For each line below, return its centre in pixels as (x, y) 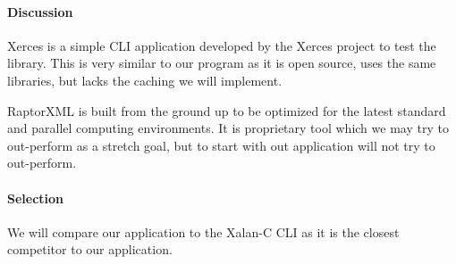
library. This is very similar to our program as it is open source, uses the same (222, 63)
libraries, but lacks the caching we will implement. (145, 80)
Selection (36, 198)
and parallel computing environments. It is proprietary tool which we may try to (228, 128)
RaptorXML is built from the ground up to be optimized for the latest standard (227, 110)
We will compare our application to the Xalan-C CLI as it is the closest (203, 231)
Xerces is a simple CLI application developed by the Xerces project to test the (222, 45)
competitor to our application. (90, 249)
